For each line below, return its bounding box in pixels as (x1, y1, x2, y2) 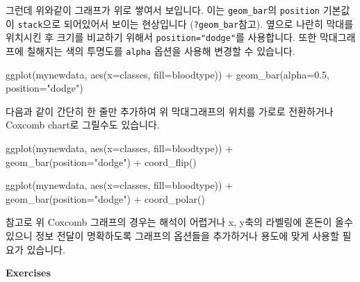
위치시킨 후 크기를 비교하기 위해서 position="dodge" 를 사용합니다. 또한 (6, 30, 317, 44)
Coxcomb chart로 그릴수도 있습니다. (6, 117, 160, 132)
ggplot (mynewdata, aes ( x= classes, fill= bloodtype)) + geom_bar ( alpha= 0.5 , (6, 67, 330, 81)
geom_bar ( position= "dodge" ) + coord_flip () (6, 154, 197, 169)
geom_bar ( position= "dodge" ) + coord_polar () (6, 191, 205, 206)
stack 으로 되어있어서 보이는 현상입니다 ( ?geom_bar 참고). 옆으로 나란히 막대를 (17, 16, 354, 31)
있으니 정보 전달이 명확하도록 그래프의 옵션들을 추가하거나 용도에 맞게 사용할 (6, 228, 339, 242)
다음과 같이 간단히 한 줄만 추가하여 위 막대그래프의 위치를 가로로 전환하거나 (6, 103, 334, 118)
